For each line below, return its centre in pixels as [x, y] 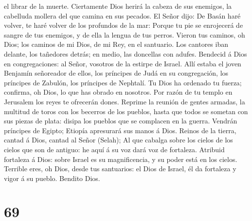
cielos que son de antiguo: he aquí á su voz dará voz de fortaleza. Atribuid [114, 149]
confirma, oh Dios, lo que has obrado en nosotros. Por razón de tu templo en [118, 92]
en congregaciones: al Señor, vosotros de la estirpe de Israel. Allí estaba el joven [123, 63]
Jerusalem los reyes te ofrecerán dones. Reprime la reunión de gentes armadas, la [125, 101]
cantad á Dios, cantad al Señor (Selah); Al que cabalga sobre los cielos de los [118, 140]
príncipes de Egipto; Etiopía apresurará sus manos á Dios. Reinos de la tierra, [120, 130]
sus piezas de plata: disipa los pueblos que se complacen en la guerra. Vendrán [121, 121]
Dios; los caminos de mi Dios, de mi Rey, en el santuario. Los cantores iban [116, 44]
